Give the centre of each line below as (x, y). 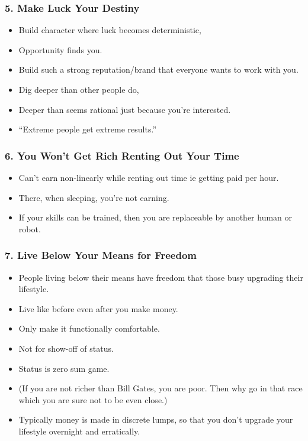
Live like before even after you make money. (98, 308)
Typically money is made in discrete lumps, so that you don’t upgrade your (156, 419)
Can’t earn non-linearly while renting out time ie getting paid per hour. (149, 177)
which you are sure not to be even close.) (93, 399)
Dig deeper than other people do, (79, 89)
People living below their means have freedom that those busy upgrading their (161, 277)
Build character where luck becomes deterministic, (110, 30)
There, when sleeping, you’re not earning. (94, 197)
